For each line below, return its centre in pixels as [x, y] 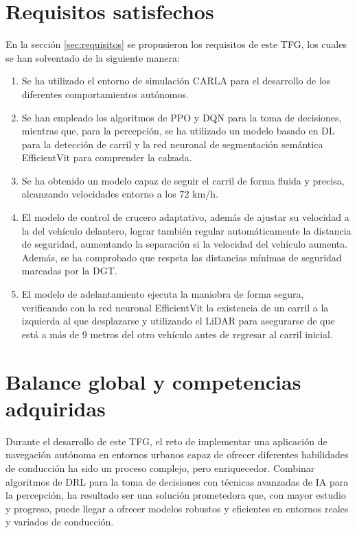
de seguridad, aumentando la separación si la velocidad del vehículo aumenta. [185, 244]
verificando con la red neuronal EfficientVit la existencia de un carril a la [175, 307]
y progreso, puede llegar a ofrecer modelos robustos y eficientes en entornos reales [177, 508]
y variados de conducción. [60, 522]
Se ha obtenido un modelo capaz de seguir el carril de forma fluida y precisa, [183, 180]
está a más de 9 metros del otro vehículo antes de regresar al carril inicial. [177, 334]
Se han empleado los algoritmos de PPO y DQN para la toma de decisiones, [182, 117]
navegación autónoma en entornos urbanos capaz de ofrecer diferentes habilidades [177, 454]
